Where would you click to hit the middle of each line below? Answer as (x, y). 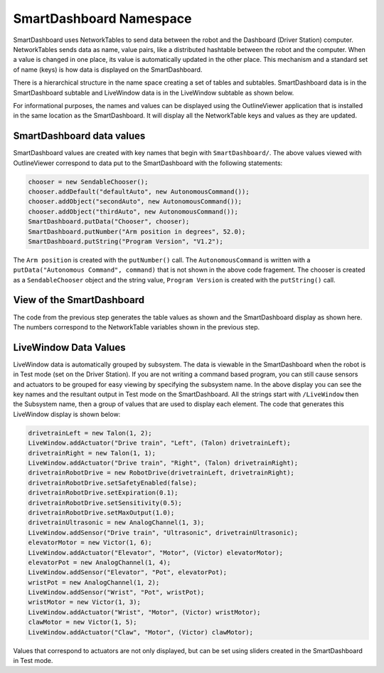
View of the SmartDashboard (79, 300)
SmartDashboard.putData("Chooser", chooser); (109, 222)
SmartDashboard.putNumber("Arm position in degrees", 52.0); (137, 232)
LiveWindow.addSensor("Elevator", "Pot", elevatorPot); (128, 572)
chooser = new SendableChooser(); (88, 182)
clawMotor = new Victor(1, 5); (83, 622)
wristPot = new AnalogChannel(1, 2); (94, 582)
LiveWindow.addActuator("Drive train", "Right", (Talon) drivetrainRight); (163, 463)
